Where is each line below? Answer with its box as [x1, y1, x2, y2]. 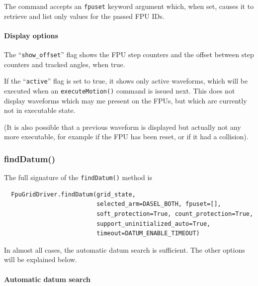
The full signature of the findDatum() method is [4, 172, 152, 183]
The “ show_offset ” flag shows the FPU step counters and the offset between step [4, 49, 254, 60]
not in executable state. [4, 105, 76, 115]
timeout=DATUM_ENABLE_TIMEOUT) [96, 230, 200, 237]
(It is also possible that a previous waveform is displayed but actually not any [4, 121, 241, 132]
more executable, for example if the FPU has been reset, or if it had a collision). [4, 131, 249, 142]
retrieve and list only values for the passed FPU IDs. [4, 10, 165, 21]
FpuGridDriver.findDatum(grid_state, [11, 191, 136, 198]
